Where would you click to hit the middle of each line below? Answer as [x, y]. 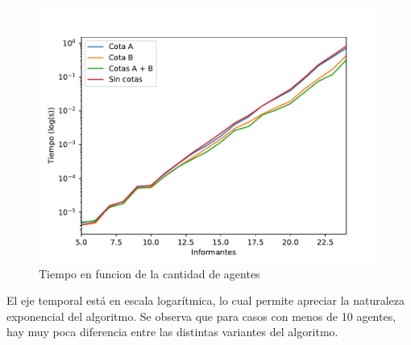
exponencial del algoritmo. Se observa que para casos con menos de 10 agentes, [201, 316]
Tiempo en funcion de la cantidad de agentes [149, 273]
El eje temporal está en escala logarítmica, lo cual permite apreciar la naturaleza [206, 300]
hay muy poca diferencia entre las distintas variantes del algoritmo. [172, 332]
